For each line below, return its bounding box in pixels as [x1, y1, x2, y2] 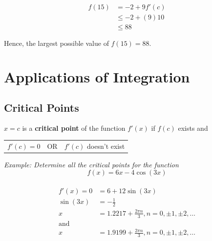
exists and [178, 123, 208, 133]
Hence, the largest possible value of [4, 38, 109, 48]
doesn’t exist [87, 141, 125, 151]
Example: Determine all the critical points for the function [4, 159, 179, 169]
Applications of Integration [4, 66, 190, 86]
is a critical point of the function [22, 123, 126, 133]
